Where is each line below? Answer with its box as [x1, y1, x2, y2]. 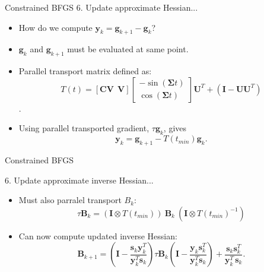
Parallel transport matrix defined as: [18, 65, 152, 77]
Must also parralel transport [18, 194, 122, 206]
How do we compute [18, 21, 93, 33]
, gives [163, 122, 187, 134]
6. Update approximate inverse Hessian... [5, 173, 154, 186]
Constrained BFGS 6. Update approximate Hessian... [5, 1, 198, 13]
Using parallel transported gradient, [18, 122, 150, 134]
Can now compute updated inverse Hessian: [18, 229, 177, 242]
